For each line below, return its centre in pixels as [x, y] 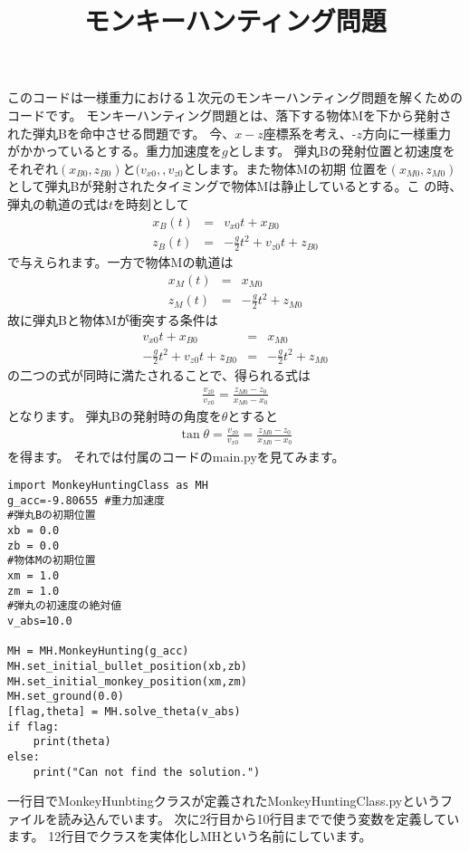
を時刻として [151, 203]
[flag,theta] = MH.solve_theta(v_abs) [124, 711]
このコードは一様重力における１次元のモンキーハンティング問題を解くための [235, 97]
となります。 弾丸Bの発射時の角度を [115, 415]
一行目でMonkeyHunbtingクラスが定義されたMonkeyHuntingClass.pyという [224, 801]
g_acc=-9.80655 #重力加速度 [86, 500]
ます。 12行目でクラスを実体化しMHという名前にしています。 [190, 836]
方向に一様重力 [407, 133]
